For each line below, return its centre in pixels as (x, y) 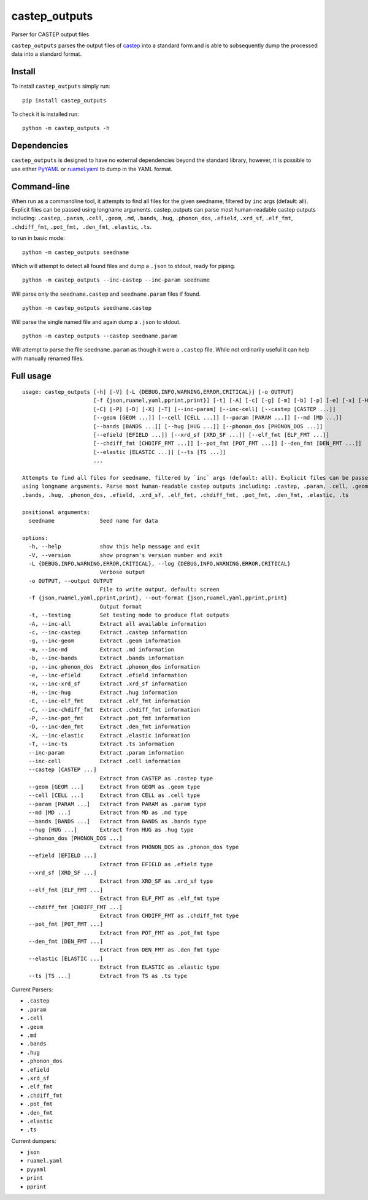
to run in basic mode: (38, 238)
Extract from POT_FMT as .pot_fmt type (160, 933)
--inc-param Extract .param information (106, 752)
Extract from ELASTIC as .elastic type (160, 967)
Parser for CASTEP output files (50, 34)
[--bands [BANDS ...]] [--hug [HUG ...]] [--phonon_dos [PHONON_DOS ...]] (208, 426)
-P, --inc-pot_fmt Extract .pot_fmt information (109, 718)
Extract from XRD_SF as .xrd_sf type (156, 881)
